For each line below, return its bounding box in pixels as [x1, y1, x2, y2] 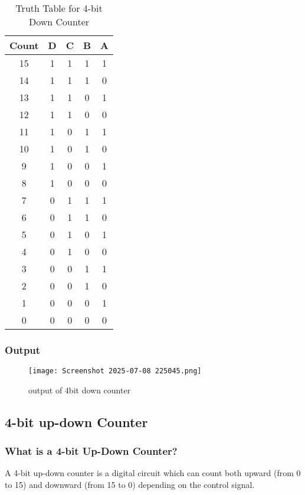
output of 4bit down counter [28, 383, 131, 396]
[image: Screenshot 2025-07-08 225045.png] [28, 367, 202, 376]
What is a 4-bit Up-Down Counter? [5, 444, 178, 458]
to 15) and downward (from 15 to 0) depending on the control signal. [5, 478, 255, 491]
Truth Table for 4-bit [15, 1, 103, 15]
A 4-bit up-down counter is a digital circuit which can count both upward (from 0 [5, 467, 301, 479]
